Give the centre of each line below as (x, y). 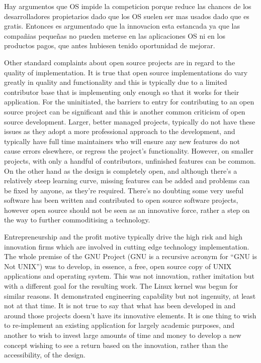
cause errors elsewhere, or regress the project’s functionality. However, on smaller (129, 151)
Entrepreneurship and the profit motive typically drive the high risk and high (123, 237)
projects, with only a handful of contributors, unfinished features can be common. (130, 160)
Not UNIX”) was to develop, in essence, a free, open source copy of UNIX (118, 266)
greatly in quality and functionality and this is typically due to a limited (116, 82)
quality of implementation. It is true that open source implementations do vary (126, 72)
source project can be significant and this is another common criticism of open (125, 111)
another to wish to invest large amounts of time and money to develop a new (123, 335)
